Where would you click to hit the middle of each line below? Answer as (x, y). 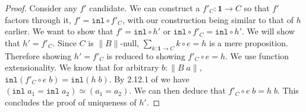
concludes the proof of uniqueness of (71, 102)
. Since (64, 42)
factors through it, (38, 19)
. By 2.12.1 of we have (149, 79)
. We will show (269, 31)
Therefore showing (38, 55)
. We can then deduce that (177, 90)
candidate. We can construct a (145, 8)
